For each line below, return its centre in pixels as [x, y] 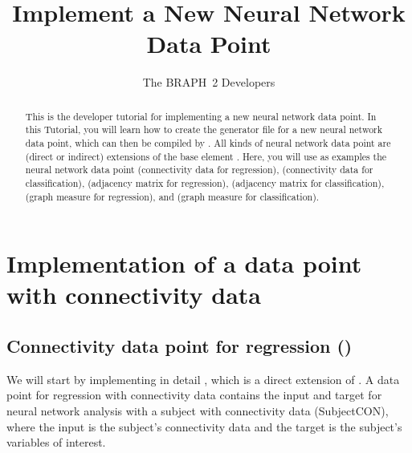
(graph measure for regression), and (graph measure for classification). [172, 196]
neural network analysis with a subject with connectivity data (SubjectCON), [198, 411]
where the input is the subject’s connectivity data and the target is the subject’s [204, 426]
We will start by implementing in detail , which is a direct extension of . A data [203, 379]
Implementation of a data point [184, 263]
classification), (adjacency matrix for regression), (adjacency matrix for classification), [205, 182]
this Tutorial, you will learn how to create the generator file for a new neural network [204, 129]
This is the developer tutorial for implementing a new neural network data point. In [201, 116]
